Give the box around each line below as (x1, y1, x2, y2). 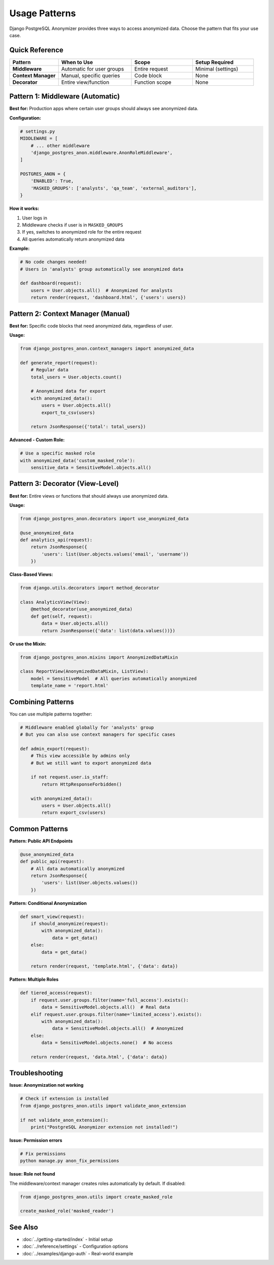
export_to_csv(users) (41, 409, 95, 415)
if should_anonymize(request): (30, 921, 109, 927)
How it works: (9, 206, 40, 212)
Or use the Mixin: (9, 640, 47, 647)
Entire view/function (61, 79, 110, 86)
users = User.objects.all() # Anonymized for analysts (30, 287, 173, 293)
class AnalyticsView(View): (20, 599, 90, 605)
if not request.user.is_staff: (30, 774, 109, 780)
